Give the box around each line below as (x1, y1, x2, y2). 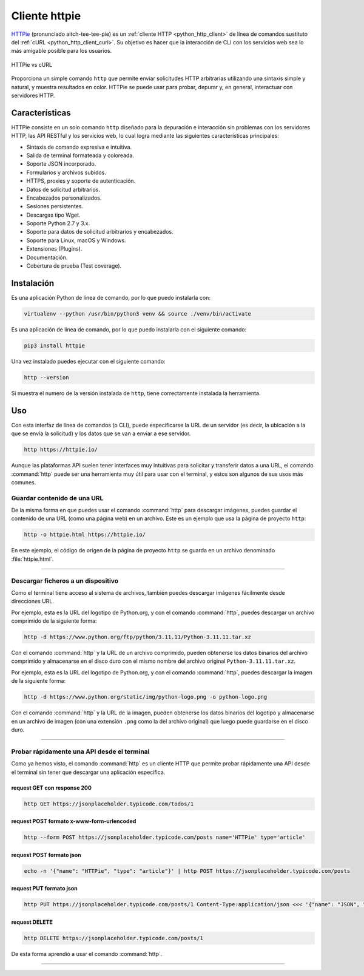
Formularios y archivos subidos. (26, 169, 106, 176)
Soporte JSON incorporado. (26, 160, 96, 168)
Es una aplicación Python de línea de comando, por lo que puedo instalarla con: (11, 294, 211, 301)
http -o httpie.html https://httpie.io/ (24, 531, 146, 538)
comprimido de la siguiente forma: (11, 617, 97, 625)
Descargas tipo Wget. (26, 211, 81, 219)
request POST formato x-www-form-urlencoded (11, 818, 136, 825)
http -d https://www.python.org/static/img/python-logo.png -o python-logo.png (24, 694, 268, 700)
